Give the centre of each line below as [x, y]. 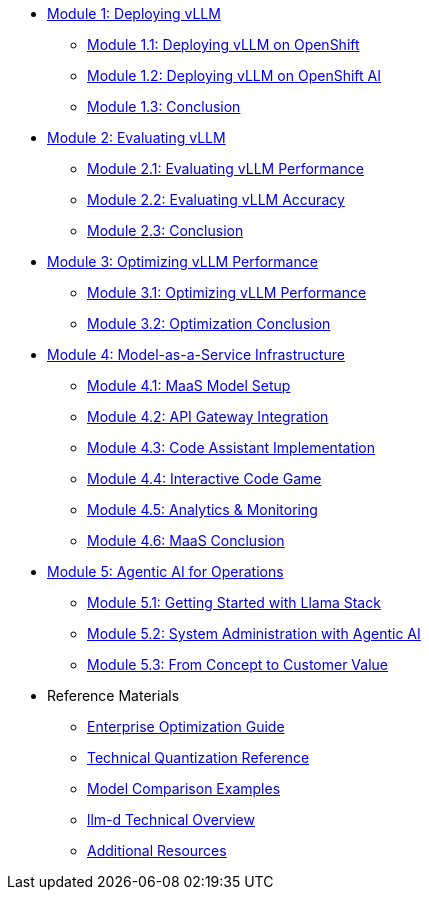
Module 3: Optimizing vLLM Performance [182, 261]
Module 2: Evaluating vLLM [136, 137]
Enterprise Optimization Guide [186, 726]
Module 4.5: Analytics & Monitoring [202, 509]
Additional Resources [157, 850]
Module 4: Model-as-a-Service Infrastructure [196, 354]
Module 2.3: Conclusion [165, 230]
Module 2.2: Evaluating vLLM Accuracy [216, 199]
